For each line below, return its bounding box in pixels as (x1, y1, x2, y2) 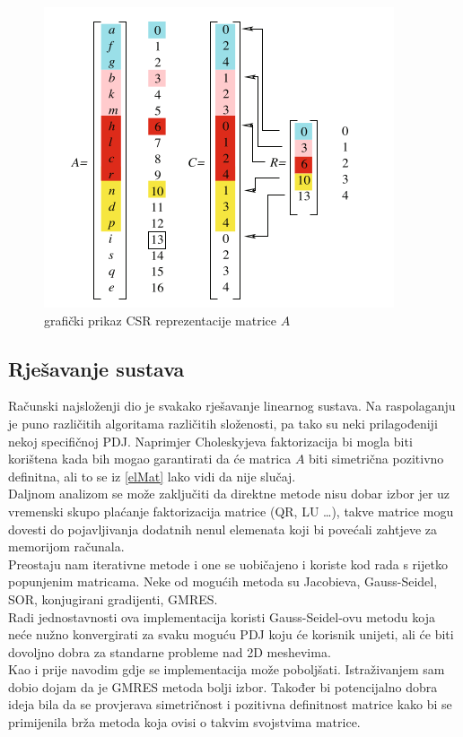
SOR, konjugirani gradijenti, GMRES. (8, 589, 218, 608)
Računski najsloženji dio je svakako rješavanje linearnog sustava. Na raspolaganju (8, 396, 456, 415)
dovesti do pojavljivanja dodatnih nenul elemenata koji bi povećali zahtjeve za (8, 519, 438, 538)
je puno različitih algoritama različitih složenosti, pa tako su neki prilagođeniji (8, 413, 438, 432)
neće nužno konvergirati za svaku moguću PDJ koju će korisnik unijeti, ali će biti (8, 625, 454, 644)
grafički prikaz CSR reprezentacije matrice (44, 310, 276, 329)
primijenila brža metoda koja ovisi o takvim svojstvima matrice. (8, 713, 361, 732)
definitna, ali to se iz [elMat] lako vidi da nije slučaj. (8, 466, 296, 485)
